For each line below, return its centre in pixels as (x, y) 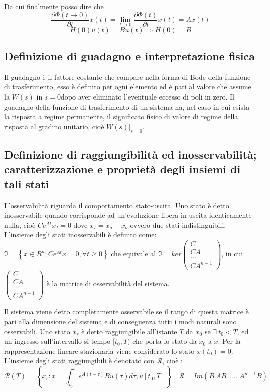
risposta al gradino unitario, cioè (54, 126)
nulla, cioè (20, 224)
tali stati (27, 184)
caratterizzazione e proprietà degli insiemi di (122, 169)
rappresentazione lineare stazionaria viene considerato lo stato (99, 351)
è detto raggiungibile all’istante (129, 331)
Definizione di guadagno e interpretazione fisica (130, 56)
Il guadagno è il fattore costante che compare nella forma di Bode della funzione (127, 77)
